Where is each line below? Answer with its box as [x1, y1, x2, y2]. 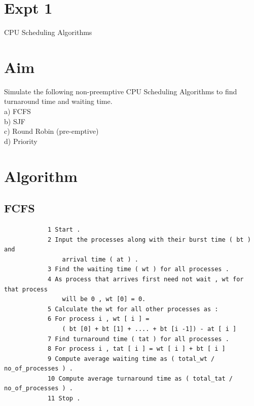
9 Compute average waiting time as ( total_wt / [47, 355, 215, 362]
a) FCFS [4, 106, 31, 117]
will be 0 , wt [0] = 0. [62, 296, 146, 303]
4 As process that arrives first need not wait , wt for [47, 275, 244, 283]
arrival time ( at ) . [62, 255, 138, 263]
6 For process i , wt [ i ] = [47, 315, 150, 323]
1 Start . [47, 226, 81, 233]
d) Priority [4, 135, 38, 146]
